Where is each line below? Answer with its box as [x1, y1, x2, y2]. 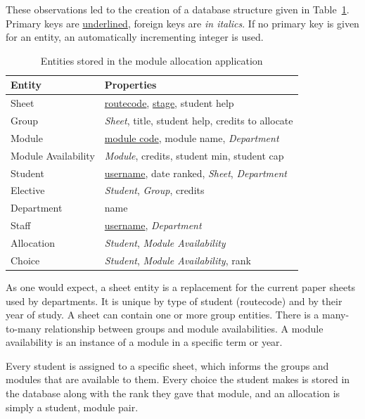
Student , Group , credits [104, 183, 205, 198]
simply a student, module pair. [6, 399, 139, 414]
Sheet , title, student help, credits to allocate [104, 113, 293, 128]
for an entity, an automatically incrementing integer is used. [6, 30, 264, 44]
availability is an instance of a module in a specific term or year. [6, 335, 283, 349]
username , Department [104, 218, 202, 233]
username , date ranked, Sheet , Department [104, 165, 287, 180]
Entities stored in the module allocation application [40, 53, 263, 67]
